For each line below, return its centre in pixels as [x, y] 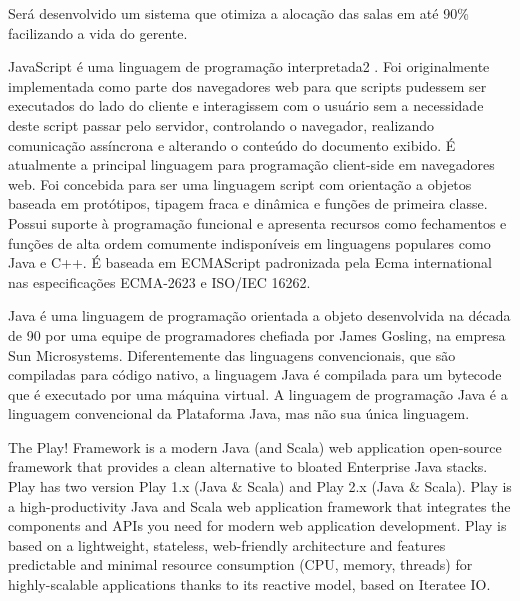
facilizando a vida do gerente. [98, 32]
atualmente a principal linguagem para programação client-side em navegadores [251, 164]
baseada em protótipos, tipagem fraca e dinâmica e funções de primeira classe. [248, 203]
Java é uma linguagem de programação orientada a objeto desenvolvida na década [259, 315]
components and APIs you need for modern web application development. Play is [257, 525]
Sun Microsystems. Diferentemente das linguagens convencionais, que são [232, 354]
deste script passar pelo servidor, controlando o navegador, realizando [221, 124]
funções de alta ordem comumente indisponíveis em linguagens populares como [249, 242]
